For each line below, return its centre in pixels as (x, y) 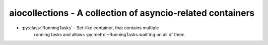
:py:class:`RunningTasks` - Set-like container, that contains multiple (90, 28)
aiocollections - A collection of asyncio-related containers (132, 13)
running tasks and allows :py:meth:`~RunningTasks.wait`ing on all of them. (110, 34)
